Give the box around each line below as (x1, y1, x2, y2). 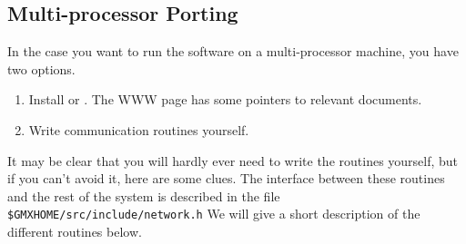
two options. (7, 59, 76, 78)
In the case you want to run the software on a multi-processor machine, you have (7, 42, 459, 61)
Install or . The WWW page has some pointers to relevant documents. (28, 90, 422, 109)
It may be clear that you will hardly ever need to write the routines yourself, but (7, 151, 459, 170)
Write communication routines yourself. (28, 120, 249, 139)
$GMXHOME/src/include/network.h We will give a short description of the (7, 204, 420, 223)
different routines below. (7, 222, 142, 241)
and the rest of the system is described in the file (7, 186, 280, 205)
